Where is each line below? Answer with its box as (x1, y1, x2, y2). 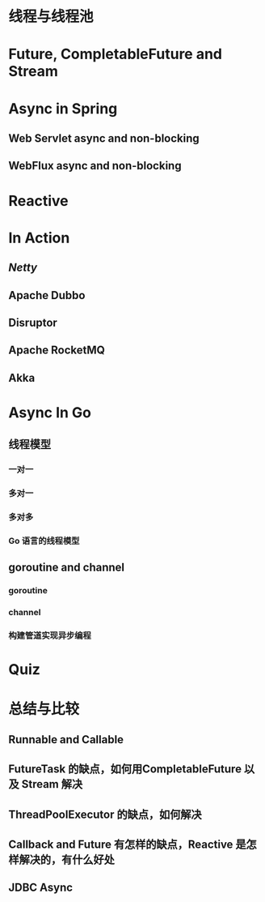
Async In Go (8, 403, 91, 421)
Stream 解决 (21, 777, 83, 791)
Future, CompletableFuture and (8, 45, 223, 63)
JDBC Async (8, 881, 74, 895)
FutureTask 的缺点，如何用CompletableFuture (8, 763, 242, 776)
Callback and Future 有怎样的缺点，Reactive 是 (8, 838, 246, 852)
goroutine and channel (8, 561, 125, 575)
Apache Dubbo (8, 289, 86, 302)
